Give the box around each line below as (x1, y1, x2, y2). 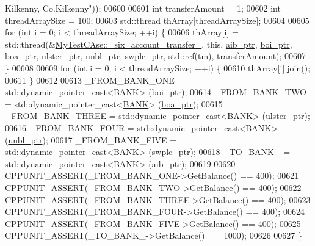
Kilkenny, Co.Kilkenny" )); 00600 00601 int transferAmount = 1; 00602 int (5, 2, 281, 14)
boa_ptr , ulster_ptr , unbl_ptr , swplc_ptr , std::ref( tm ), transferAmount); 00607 (5, 49, 306, 62)
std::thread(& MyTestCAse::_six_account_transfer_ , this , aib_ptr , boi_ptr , (5, 37, 292, 50)
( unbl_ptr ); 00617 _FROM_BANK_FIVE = (5, 133, 177, 146)
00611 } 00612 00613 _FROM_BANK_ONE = (5, 73, 184, 86)
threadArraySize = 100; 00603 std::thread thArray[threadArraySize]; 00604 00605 (5, 13, 310, 26)
